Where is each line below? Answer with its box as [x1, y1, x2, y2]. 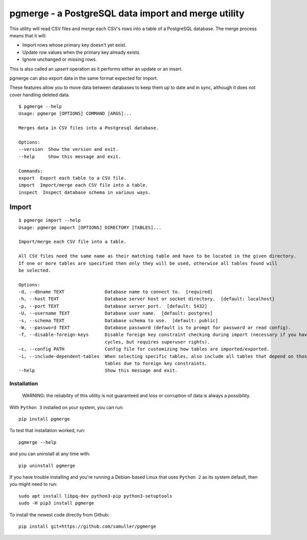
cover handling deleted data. [9, 92, 70, 98]
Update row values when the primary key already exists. [22, 49, 141, 55]
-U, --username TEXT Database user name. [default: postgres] [18, 310, 213, 317]
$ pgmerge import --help [18, 217, 81, 223]
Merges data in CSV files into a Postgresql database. [18, 125, 159, 131]
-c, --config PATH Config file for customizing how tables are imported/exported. [18, 346, 270, 352]
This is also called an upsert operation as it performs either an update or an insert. [9, 65, 183, 72]
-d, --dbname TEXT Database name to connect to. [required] [18, 289, 213, 295]
